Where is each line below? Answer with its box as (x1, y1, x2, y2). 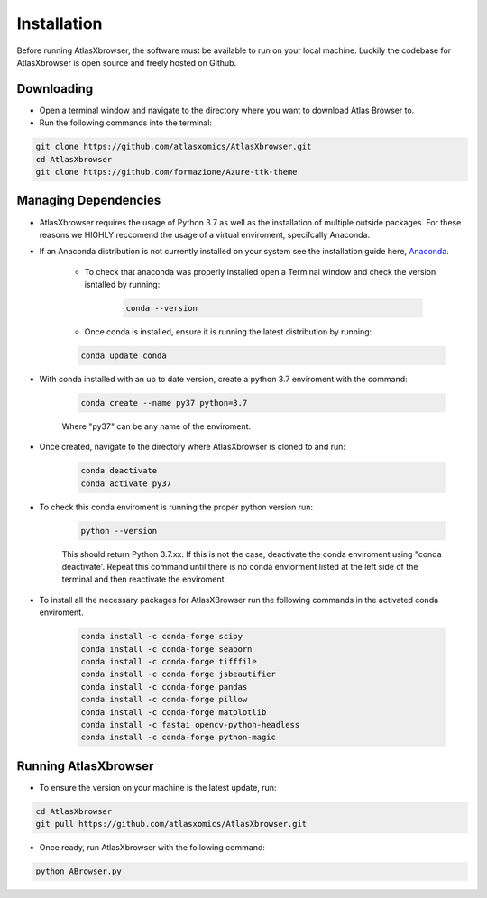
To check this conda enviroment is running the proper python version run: (39, 501, 314, 512)
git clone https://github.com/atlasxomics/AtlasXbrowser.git (35, 142, 312, 152)
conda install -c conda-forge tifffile (80, 656, 257, 667)
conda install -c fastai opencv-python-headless (80, 719, 300, 729)
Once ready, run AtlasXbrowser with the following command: (39, 842, 266, 853)
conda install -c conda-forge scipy (80, 631, 243, 642)
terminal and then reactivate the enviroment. (61, 573, 227, 585)
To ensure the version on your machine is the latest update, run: (39, 782, 277, 793)
